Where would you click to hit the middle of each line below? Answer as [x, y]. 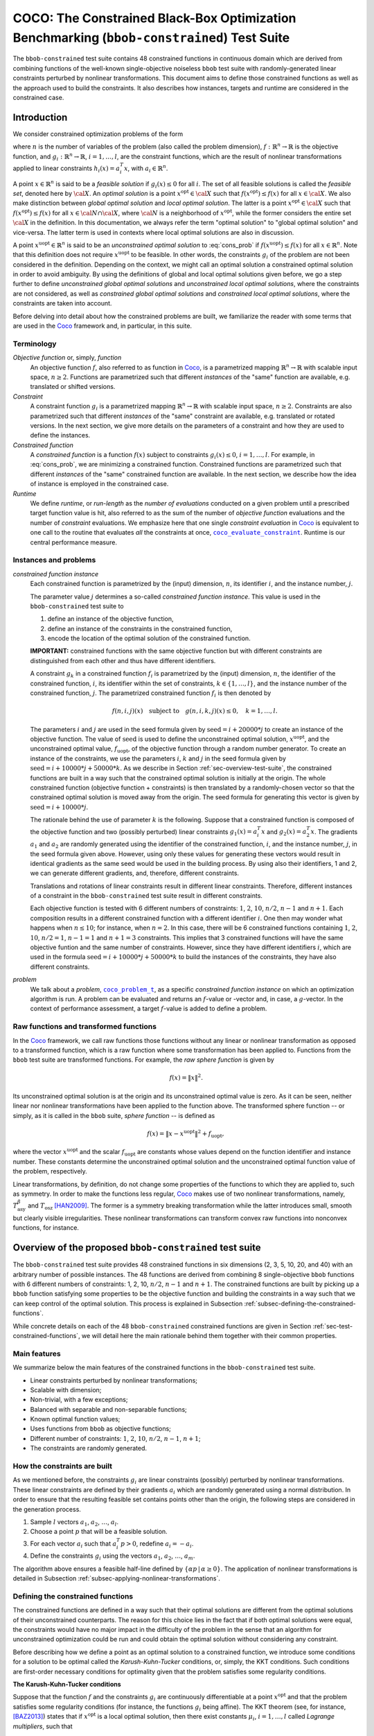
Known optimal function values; [75, 1419]
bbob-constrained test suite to [77, 606]
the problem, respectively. [50, 1171]
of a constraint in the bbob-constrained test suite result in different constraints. [146, 896]
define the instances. [60, 435]
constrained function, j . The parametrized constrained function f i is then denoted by [151, 694]
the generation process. [47, 1509]
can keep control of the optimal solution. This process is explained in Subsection [128, 1303]
